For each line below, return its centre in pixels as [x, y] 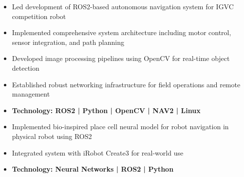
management [31, 94]
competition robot [39, 16]
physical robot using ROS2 [52, 136]
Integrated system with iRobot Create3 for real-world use [98, 152]
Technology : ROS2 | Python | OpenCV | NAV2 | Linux [106, 110]
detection [26, 68]
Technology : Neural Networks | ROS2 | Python [93, 169]
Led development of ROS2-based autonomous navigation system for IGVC [123, 6]
